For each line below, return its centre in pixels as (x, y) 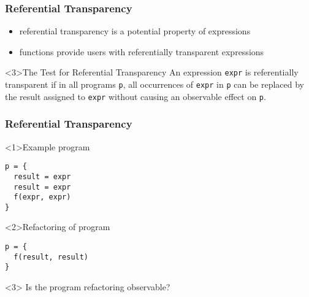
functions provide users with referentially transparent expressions (142, 51)
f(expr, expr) (42, 197)
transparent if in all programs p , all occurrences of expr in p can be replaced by (154, 84)
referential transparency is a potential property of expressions (135, 31)
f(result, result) (51, 257)
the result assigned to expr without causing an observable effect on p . (135, 96)
